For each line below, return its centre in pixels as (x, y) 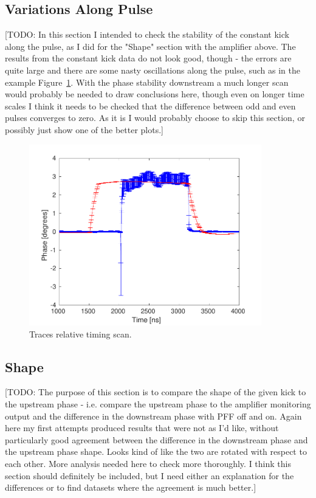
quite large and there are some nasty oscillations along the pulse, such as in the (153, 70)
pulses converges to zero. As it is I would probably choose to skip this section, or (155, 118)
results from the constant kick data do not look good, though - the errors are (148, 58)
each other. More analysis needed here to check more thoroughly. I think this (148, 463)
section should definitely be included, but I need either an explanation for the (149, 475)
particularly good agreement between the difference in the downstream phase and (156, 439)
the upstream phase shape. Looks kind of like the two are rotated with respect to (156, 451)
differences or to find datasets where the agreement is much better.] (131, 487)
